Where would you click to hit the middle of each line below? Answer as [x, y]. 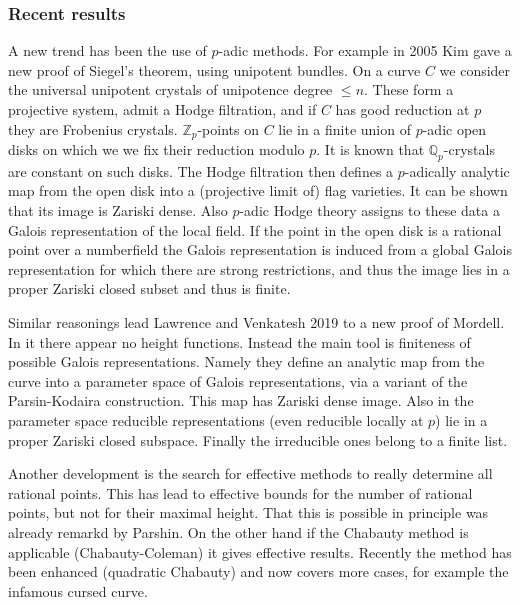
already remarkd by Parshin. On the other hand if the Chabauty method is [238, 531]
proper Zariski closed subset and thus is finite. [149, 288]
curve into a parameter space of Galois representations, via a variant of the [238, 380]
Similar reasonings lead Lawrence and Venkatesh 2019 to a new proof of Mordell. [256, 322]
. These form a [409, 89]
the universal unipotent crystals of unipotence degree [170, 89]
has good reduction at [402, 109]
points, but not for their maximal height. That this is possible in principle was [248, 512]
